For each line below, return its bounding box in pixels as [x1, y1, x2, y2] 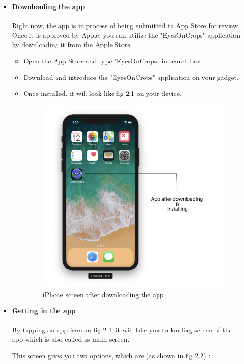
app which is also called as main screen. [12, 334, 129, 344]
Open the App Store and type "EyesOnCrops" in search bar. [23, 55, 202, 65]
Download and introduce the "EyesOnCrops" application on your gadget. [23, 72, 239, 82]
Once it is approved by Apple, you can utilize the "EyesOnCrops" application [12, 30, 241, 40]
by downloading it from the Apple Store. [12, 39, 132, 49]
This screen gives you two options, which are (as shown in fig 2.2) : [12, 350, 211, 360]
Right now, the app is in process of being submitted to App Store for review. [12, 20, 240, 31]
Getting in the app [12, 305, 76, 316]
